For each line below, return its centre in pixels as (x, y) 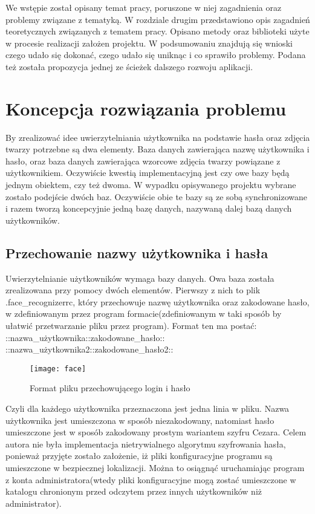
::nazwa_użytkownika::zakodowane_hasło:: (85, 337)
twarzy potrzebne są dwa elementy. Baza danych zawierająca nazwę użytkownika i (157, 149)
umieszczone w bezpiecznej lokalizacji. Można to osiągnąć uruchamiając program (155, 468)
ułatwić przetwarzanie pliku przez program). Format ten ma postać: (131, 326)
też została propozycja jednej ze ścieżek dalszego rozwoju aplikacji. (129, 66)
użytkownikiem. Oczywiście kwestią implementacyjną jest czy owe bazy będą (148, 173)
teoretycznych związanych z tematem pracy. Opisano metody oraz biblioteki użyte (157, 31)
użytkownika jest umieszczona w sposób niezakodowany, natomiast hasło (140, 420)
